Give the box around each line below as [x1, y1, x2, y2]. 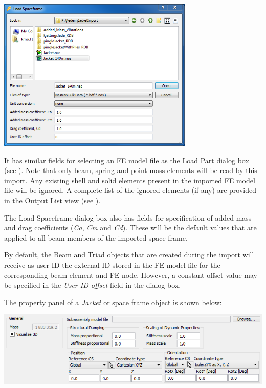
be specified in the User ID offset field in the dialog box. [4, 279, 181, 290]
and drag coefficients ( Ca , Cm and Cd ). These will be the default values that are [4, 222, 257, 233]
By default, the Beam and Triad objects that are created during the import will [4, 249, 254, 260]
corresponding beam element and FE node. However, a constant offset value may [4, 269, 257, 280]
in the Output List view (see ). [4, 195, 101, 205]
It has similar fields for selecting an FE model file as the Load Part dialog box [4, 155, 249, 165]
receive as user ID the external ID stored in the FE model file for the [4, 259, 220, 270]
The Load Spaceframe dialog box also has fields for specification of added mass [4, 212, 252, 223]
